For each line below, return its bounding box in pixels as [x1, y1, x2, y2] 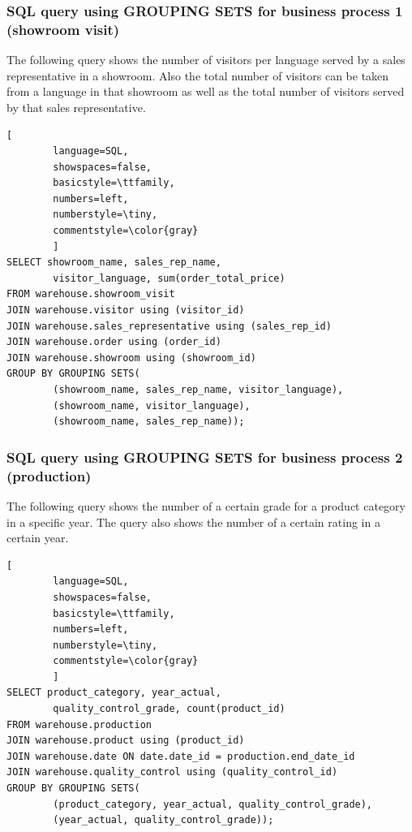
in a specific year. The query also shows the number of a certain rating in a [6, 513, 380, 530]
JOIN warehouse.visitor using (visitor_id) [6, 304, 245, 317]
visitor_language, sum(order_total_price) [53, 272, 285, 284]
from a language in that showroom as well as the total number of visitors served [6, 83, 405, 100]
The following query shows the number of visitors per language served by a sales [6, 51, 406, 68]
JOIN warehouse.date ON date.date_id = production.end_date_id [6, 750, 355, 762]
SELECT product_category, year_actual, [6, 687, 221, 699]
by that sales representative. [6, 98, 146, 115]
